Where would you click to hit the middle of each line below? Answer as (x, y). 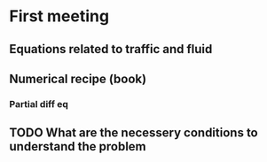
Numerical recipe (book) (78, 78)
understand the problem (78, 147)
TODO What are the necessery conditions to (134, 133)
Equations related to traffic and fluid (111, 49)
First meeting (59, 16)
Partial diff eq (39, 104)
